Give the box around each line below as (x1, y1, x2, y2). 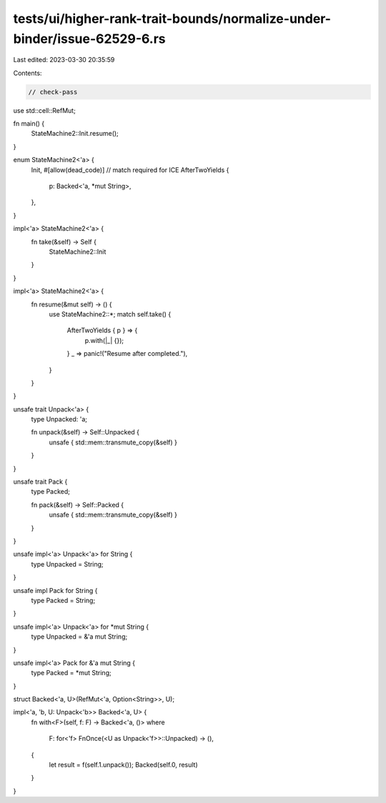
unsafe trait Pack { (13, 477, 68, 486)
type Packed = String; (31, 596, 96, 604)
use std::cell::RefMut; (13, 106, 76, 114)
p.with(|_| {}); (84, 336, 124, 344)
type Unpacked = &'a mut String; (31, 632, 128, 641)
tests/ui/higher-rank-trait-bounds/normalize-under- (13, 11, 332, 26)
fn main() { (13, 119, 45, 128)
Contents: (13, 69, 42, 77)
